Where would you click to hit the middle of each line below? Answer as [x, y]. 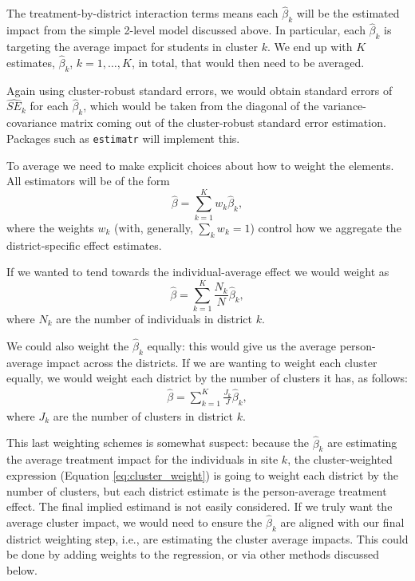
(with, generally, [154, 227]
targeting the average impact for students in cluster [132, 47]
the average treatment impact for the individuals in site [142, 459]
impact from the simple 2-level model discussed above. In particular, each [186, 30]
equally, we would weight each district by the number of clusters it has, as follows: [207, 378]
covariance [32, 123]
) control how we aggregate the [326, 227]
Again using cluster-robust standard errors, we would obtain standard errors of [200, 90]
